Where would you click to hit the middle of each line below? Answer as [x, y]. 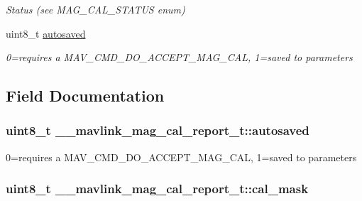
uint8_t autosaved [46, 33]
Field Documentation [85, 96]
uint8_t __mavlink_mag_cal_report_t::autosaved [158, 130]
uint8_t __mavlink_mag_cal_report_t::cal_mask [157, 189]
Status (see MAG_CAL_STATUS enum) [95, 9]
